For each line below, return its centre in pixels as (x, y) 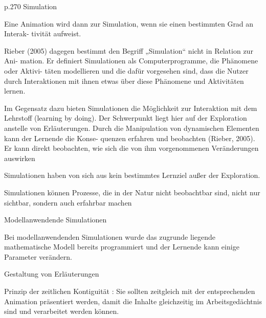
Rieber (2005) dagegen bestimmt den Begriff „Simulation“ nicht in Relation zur (129, 50)
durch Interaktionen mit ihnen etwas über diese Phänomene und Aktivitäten (124, 81)
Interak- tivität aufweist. (43, 33)
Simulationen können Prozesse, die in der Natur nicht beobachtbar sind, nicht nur (132, 192)
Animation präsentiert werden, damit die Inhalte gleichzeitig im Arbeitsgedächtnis (133, 301)
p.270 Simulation (31, 6)
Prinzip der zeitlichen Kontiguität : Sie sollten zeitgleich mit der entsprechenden (130, 291)
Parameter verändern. (38, 256)
